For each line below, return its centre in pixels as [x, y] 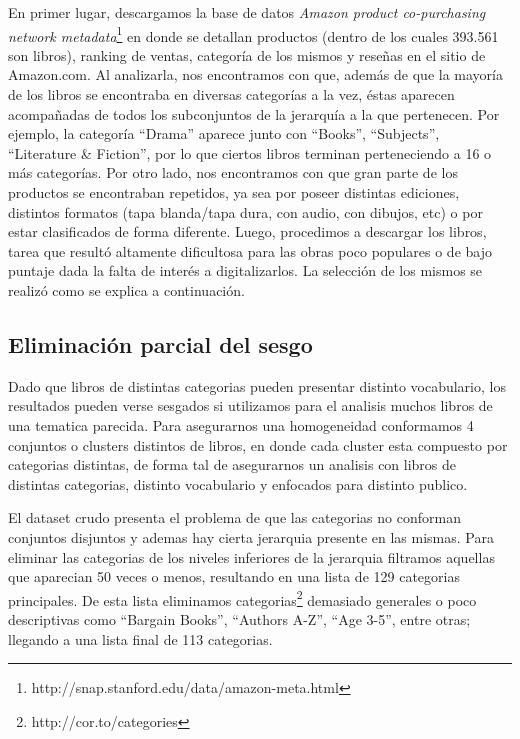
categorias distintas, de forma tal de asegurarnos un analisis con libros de [232, 464]
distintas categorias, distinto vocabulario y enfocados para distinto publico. [238, 483]
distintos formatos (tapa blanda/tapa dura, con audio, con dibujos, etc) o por [245, 211]
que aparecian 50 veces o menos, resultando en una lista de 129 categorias [234, 576]
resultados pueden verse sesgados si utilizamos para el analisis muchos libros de [250, 405]
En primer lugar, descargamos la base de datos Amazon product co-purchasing [247, 12]
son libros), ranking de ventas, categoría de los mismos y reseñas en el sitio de [247, 54]
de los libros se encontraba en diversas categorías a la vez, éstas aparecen [231, 94]
